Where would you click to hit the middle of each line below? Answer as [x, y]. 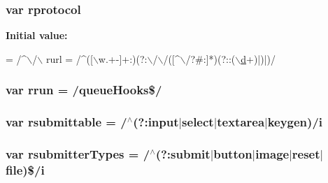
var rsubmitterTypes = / [78, 154]
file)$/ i [25, 170]
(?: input [156, 122]
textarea [241, 122]
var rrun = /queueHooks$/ [84, 90]
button [233, 154]
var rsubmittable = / [66, 122]
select [198, 122]
